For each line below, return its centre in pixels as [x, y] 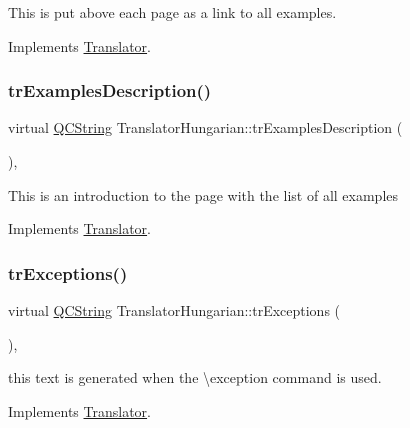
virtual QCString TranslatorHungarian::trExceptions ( [174, 310]
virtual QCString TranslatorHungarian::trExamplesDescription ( [205, 127]
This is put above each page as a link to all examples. [172, 12]
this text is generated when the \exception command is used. [195, 377]
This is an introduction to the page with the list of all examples [203, 194]
